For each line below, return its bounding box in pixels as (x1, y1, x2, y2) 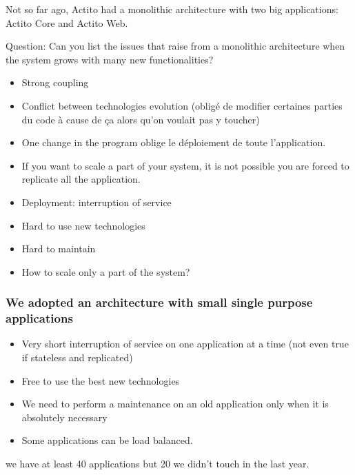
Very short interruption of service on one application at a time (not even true (21, 336, 349, 351)
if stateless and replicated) (21, 350, 133, 365)
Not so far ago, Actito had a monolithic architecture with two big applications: (6, 2, 338, 16)
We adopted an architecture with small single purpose (6, 294, 313, 311)
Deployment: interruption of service (21, 194, 172, 209)
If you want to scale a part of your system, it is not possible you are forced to (21, 158, 349, 172)
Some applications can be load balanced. (21, 433, 193, 447)
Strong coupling (21, 75, 89, 90)
